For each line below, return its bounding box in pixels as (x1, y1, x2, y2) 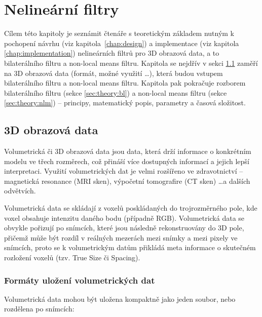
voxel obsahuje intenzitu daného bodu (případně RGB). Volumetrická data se (4, 212, 245, 223)
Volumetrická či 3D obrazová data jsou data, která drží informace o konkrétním (4, 146, 251, 156)
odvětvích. (4, 185, 36, 196)
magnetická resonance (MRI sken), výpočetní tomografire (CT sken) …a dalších (4, 175, 250, 186)
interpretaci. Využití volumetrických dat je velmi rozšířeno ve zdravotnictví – (4, 166, 243, 176)
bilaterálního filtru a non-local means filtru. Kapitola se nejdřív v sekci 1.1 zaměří (4, 57, 258, 68)
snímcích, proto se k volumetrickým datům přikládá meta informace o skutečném (4, 242, 256, 253)
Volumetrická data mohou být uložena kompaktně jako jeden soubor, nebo (4, 293, 236, 304)
